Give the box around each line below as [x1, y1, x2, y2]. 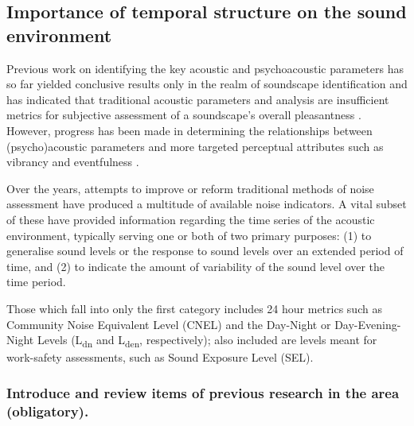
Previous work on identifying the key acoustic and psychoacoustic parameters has [6, 60, 404, 76]
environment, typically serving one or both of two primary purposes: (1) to [6, 227, 372, 243]
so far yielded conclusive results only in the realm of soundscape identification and [6, 76, 408, 92]
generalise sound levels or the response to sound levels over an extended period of [6, 242, 404, 259]
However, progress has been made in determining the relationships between [6, 122, 373, 138]
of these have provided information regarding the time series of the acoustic [6, 211, 375, 227]
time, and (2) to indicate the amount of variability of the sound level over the [6, 258, 385, 274]
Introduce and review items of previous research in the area [6, 382, 400, 402]
